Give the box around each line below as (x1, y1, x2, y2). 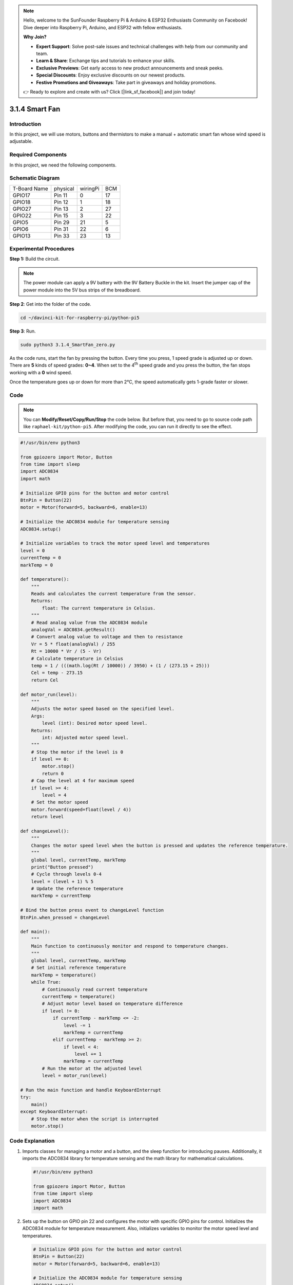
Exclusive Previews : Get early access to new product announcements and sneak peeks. (36, 65, 224, 71)
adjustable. (9, 138, 33, 144)
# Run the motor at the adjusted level (42, 1066, 142, 1071)
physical (54, 185, 74, 192)
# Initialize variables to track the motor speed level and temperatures (20, 540, 210, 546)
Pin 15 (54, 212, 69, 219)
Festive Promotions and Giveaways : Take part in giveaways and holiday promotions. (36, 79, 217, 85)
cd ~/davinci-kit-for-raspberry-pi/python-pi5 (20, 315, 140, 321)
